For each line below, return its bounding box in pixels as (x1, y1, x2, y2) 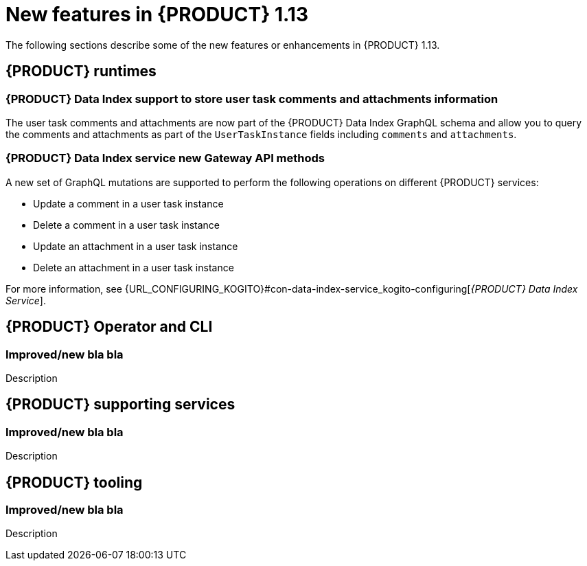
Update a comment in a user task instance (33, 197, 224, 210)
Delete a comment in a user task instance (33, 218, 220, 231)
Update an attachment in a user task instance (33, 240, 238, 252)
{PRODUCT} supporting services (5, 396, 235, 414)
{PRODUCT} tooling (5, 473, 143, 491)
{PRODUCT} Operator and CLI (5, 318, 213, 336)
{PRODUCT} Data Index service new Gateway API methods (5, 151, 325, 166)
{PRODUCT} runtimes (5, 63, 157, 80)
